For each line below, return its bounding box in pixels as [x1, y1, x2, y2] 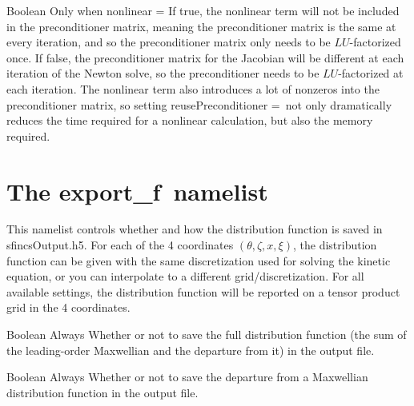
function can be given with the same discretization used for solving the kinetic [6, 252, 391, 269]
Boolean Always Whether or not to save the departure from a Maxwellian [6, 368, 368, 385]
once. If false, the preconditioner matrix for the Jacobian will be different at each [6, 49, 404, 66]
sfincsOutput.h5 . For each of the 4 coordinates [6, 237, 234, 253]
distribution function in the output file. [6, 384, 199, 400]
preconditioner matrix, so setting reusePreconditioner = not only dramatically [6, 96, 392, 113]
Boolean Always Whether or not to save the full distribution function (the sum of [6, 326, 407, 343]
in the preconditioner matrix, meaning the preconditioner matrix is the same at [6, 18, 396, 34]
